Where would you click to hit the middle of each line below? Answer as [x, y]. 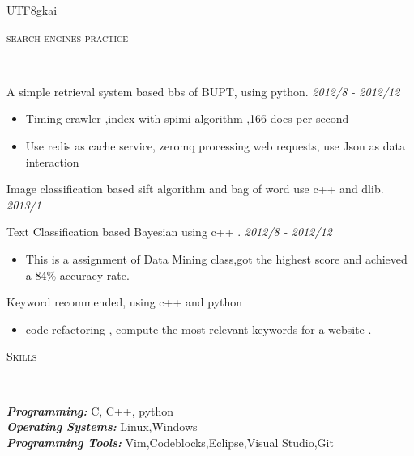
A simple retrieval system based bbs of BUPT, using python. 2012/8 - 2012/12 [203, 91]
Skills [22, 356]
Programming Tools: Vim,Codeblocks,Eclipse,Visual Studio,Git [170, 442]
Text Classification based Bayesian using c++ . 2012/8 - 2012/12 [169, 232]
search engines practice [68, 37]
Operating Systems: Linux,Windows [102, 426]
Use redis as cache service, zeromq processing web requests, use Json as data [215, 145]
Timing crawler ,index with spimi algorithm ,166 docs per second [187, 118]
